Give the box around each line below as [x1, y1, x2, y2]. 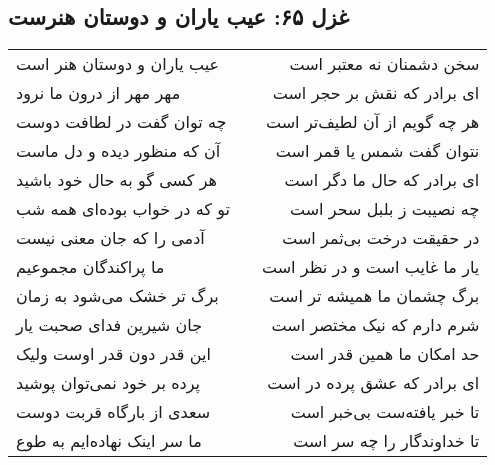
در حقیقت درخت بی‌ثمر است [282, 226, 480, 250]
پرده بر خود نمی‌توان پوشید [16, 371, 200, 395]
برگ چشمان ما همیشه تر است [269, 284, 480, 308]
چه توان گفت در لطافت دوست [16, 110, 227, 134]
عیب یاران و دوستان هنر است [16, 52, 220, 76]
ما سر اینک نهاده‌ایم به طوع [16, 429, 202, 453]
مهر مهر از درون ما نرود [16, 81, 181, 105]
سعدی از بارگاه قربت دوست [16, 400, 211, 424]
